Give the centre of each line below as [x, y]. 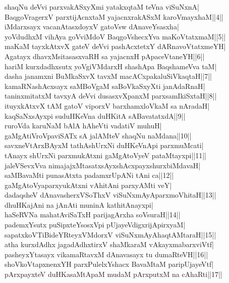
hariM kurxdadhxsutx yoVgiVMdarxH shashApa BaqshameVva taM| [111, 66]
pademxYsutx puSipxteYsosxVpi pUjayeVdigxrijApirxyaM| [95, 225]
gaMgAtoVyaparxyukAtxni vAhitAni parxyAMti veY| [88, 185]
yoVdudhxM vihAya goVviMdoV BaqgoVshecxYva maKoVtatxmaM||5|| [115, 36]
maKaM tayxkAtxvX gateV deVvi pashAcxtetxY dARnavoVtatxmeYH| [115, 46]
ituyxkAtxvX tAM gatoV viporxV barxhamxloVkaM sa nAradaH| [107, 105]
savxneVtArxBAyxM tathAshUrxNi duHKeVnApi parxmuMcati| [104, 145]
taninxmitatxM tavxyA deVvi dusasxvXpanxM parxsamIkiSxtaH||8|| [111, 96]
